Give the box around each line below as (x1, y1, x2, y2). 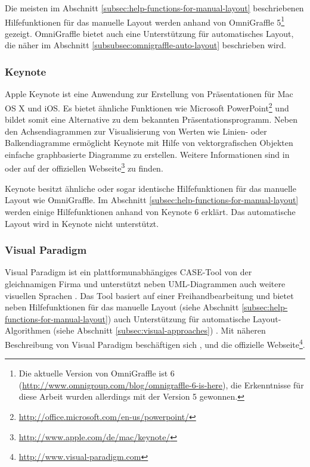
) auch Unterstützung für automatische (107, 312, 250, 325)
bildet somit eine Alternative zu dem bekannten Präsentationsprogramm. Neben (5, 113, 297, 126)
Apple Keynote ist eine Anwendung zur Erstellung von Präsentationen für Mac (5, 88, 293, 100)
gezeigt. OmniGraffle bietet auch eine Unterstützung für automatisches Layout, (5, 27, 294, 39)
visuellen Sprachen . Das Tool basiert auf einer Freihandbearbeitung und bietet (5, 289, 294, 301)
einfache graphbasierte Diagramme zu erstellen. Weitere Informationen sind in (5, 148, 290, 160)
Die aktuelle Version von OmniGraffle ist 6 (18, 367, 175, 379)
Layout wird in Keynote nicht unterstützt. (5, 217, 159, 229)
